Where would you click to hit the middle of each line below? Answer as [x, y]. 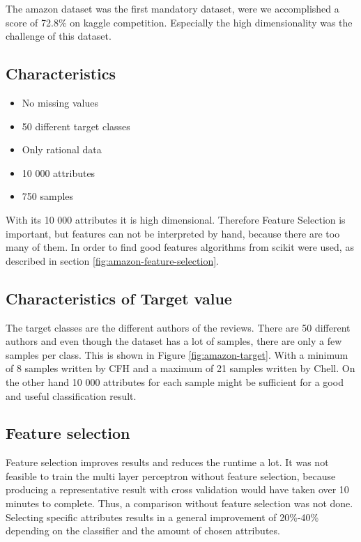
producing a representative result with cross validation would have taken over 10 [177, 489]
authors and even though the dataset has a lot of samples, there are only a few [174, 341]
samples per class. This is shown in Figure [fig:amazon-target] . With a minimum [177, 354]
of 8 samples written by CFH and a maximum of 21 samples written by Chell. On [180, 368]
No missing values [60, 102]
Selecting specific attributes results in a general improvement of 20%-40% [162, 517]
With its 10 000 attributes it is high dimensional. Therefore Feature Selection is [176, 219]
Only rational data [62, 149]
